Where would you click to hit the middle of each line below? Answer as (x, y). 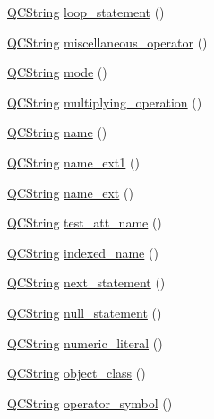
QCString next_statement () (86, 282)
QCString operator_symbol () (90, 402)
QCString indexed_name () (83, 252)
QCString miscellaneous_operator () (107, 42)
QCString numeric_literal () (85, 342)
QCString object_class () (77, 373)
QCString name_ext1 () (73, 162)
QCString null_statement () (85, 312)
